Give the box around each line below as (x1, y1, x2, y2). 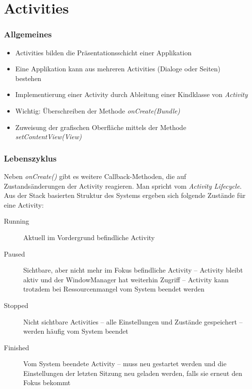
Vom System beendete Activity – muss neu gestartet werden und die (23, 358, 227, 369)
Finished (4, 342, 30, 352)
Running (4, 216, 29, 226)
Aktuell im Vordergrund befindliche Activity (23, 232, 155, 242)
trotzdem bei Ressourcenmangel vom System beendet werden (23, 284, 205, 294)
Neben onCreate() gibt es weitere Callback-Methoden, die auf (4, 171, 187, 181)
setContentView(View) (15, 131, 82, 142)
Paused (4, 248, 25, 259)
